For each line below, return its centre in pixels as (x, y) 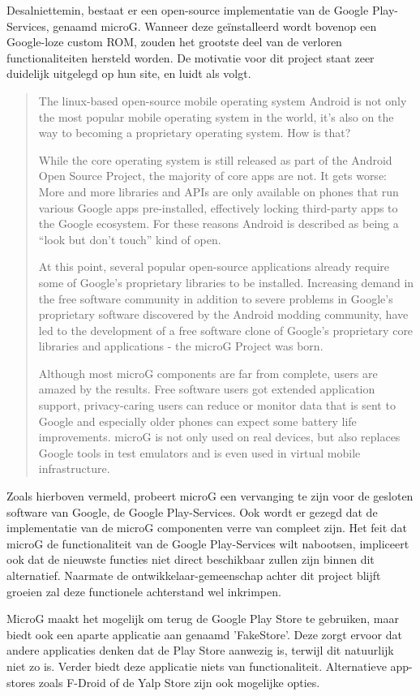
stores (21, 682)
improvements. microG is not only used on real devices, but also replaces (219, 437)
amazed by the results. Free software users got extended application (207, 389)
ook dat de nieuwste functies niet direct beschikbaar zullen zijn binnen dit (191, 559)
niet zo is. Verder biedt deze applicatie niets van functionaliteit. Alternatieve (197, 666)
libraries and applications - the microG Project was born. (181, 346)
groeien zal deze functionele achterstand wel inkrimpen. (144, 591)
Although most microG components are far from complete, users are (208, 373)
